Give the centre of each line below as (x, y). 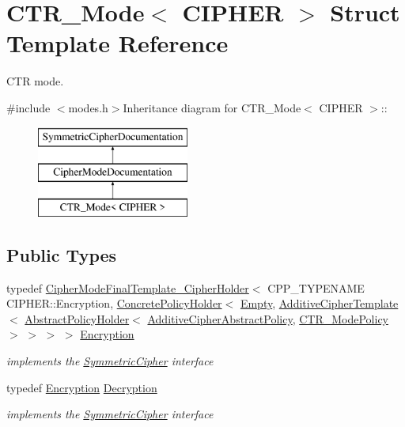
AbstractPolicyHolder (77, 318)
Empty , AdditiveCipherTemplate (319, 303)
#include (28, 107)
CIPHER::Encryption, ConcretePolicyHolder (114, 303)
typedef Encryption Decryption (82, 387)
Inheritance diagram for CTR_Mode (212, 107)
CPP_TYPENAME (316, 287)
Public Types (62, 254)
